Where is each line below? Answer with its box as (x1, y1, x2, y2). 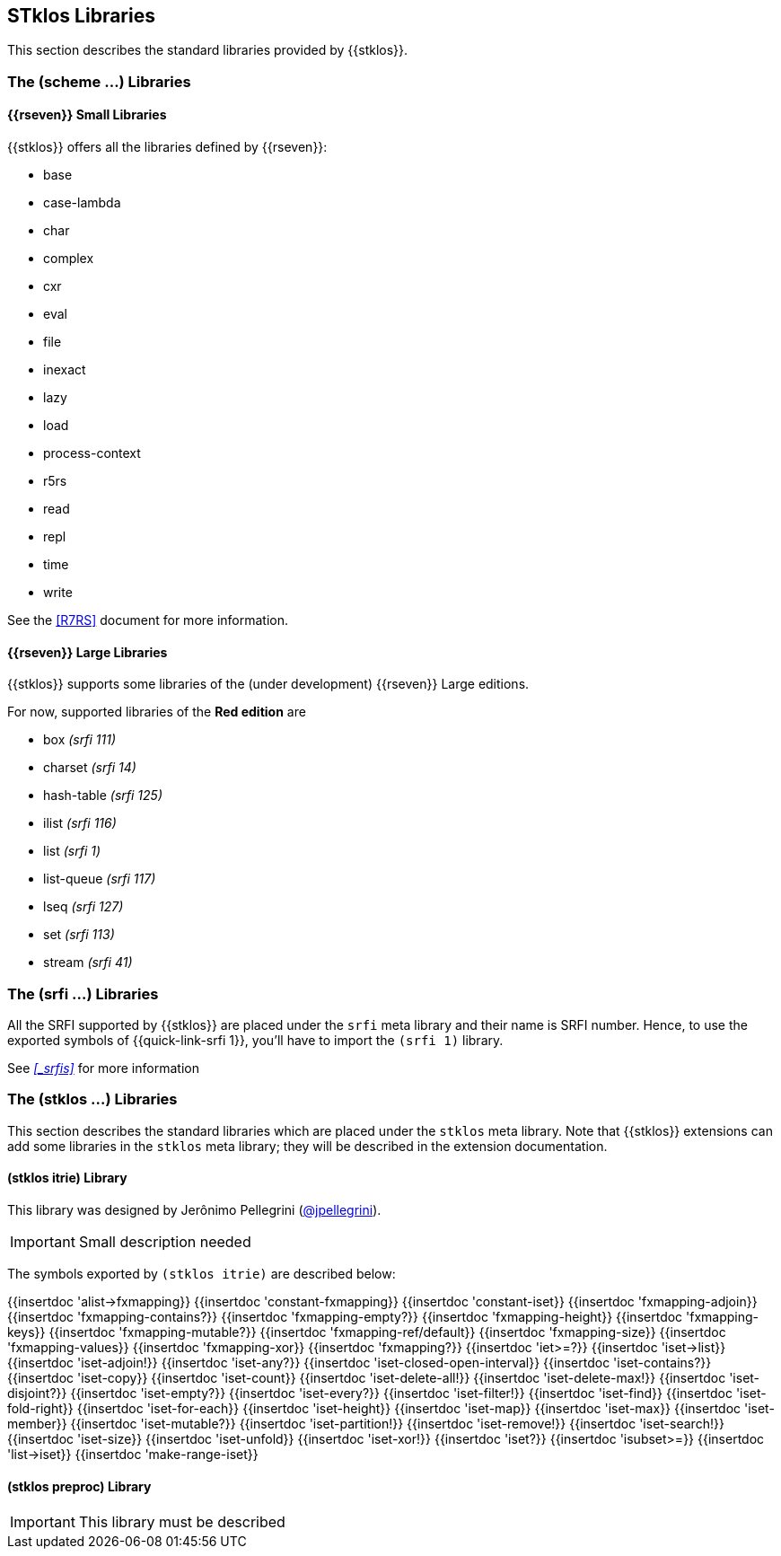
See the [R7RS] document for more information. (7, 612, 289, 629)
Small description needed (78, 1232, 251, 1251)
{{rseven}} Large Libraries (7, 644, 168, 660)
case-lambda (43, 195, 121, 211)
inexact (43, 362, 86, 378)
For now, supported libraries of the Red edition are (7, 704, 306, 720)
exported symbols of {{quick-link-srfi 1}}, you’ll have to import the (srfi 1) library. (7, 1032, 504, 1048)
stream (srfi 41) (43, 954, 133, 971)
